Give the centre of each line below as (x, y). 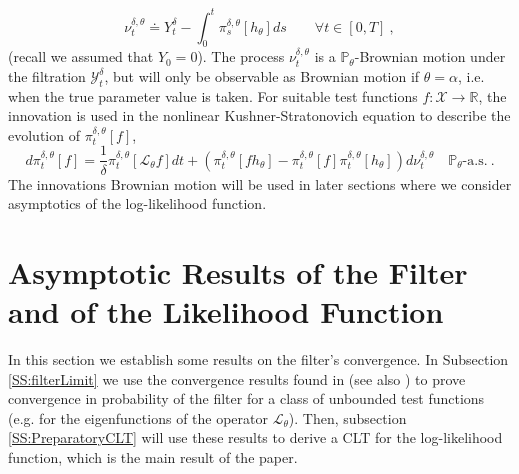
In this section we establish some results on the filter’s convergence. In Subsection (258, 359)
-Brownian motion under (430, 56)
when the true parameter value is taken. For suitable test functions (213, 95)
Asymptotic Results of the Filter (238, 271)
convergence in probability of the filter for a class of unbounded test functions (246, 398)
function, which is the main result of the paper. (153, 457)
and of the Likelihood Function (226, 311)
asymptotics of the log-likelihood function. (137, 203)
